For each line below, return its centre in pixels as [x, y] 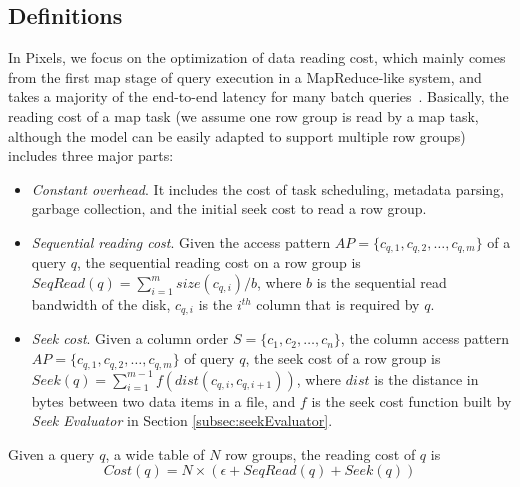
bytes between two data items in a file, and [163, 400]
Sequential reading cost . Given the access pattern [181, 241]
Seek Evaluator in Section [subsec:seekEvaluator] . [182, 420]
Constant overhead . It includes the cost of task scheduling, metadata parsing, [268, 188]
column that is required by [338, 304]
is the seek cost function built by [411, 400]
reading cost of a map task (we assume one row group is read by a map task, [243, 115]
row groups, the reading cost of [320, 453]
